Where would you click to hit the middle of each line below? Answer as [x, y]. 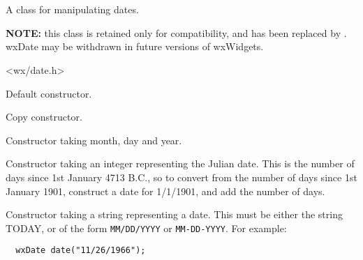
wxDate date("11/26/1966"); [81, 251]
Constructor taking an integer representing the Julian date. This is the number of [180, 163]
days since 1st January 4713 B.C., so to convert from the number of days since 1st [181, 177]
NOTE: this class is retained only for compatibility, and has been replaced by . [176, 32]
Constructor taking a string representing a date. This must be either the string [174, 214]
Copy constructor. [44, 117]
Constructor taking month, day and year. [94, 140]
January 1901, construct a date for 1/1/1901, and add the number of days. [165, 191]
